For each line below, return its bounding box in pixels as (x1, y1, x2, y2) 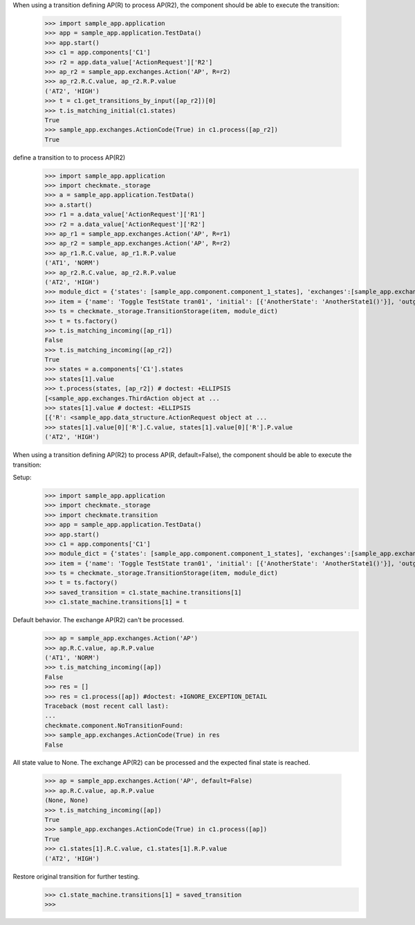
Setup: (12, 473, 32, 481)
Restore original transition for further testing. (12, 872, 140, 881)
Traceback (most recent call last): (44, 702, 169, 710)
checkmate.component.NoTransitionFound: (44, 721, 183, 729)
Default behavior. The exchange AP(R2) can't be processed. (12, 616, 185, 624)
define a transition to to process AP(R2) (12, 153, 126, 162)
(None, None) (44, 796, 89, 805)
